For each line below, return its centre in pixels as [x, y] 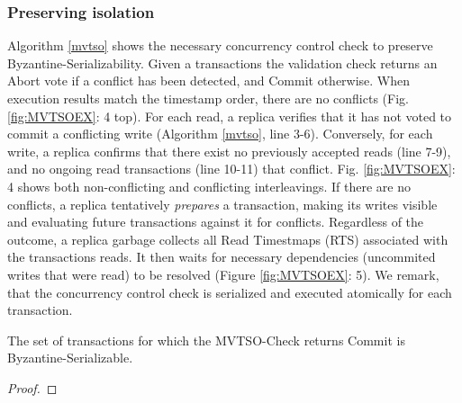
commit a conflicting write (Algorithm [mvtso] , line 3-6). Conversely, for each [220, 134]
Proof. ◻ [32, 387]
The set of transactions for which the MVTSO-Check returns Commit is [206, 340]
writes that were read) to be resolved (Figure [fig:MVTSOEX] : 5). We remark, [223, 274]
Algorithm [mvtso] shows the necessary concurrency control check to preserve [220, 45]
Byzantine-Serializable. [70, 358]
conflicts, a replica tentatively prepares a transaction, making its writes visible [222, 204]
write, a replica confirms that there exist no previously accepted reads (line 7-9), [229, 151]
